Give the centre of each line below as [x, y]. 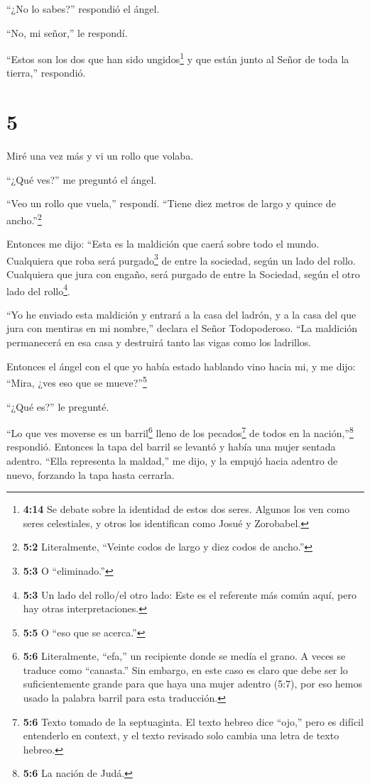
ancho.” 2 [24, 219]
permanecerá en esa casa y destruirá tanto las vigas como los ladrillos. [159, 342]
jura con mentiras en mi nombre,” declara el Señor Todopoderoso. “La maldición [182, 328]
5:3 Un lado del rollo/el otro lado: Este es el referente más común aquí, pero [190, 594]
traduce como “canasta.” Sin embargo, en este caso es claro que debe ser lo [185, 669]
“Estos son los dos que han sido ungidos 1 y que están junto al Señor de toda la [178, 58]
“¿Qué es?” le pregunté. [58, 406]
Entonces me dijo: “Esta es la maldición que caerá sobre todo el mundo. [163, 244]
